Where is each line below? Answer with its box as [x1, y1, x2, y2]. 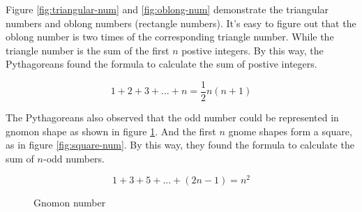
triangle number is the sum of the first [6, 43, 169, 57]
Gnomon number [33, 195, 106, 210]
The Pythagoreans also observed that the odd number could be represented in [6, 110, 339, 125]
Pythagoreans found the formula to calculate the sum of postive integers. [6, 56, 317, 71]
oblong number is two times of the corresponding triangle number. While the [6, 29, 334, 44]
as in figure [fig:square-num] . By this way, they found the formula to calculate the [6, 137, 354, 152]
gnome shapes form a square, [228, 123, 352, 138]
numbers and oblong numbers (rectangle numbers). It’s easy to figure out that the [6, 15, 356, 30]
